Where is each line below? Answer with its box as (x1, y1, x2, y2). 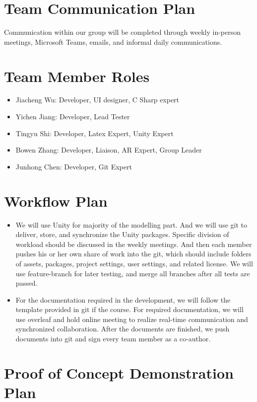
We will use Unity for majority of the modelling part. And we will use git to (15, 219, 247, 230)
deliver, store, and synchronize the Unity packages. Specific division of (15, 229, 229, 240)
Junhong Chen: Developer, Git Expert (15, 161, 132, 171)
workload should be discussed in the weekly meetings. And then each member (15, 239, 252, 249)
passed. (15, 278, 38, 288)
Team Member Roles (4, 66, 150, 86)
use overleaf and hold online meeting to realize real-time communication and (15, 314, 248, 324)
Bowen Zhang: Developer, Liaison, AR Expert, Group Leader (15, 145, 202, 155)
